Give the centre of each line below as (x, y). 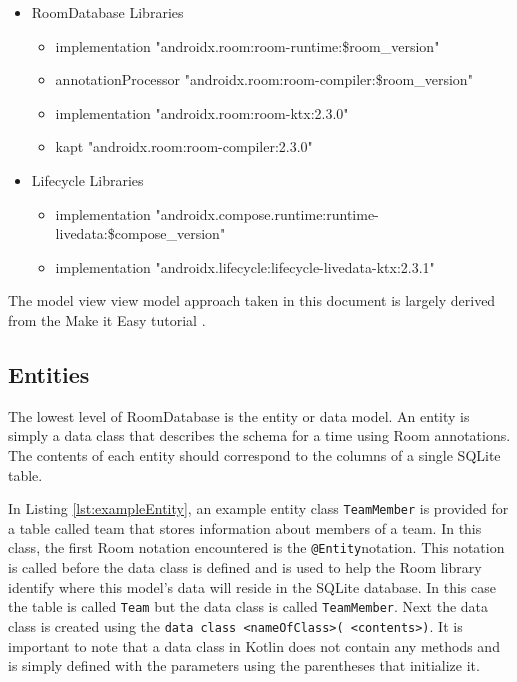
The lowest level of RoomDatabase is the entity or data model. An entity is (239, 415)
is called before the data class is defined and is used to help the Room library (245, 567)
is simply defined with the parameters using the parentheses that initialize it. (244, 665)
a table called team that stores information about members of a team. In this (245, 527)
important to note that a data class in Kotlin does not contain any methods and (254, 645)
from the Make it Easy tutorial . (107, 319)
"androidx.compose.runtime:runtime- (267, 213)
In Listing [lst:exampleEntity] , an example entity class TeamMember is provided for (258, 508)
